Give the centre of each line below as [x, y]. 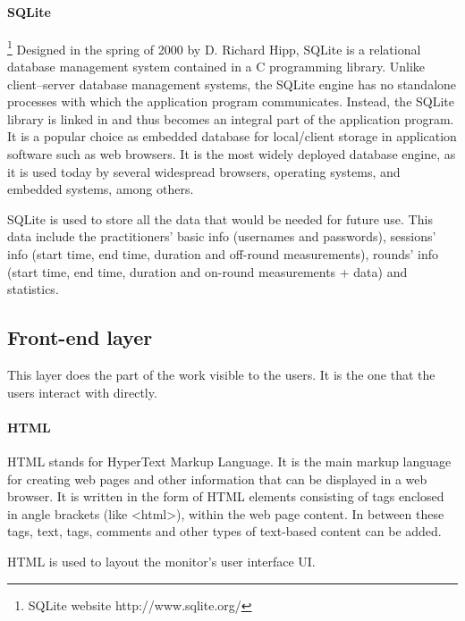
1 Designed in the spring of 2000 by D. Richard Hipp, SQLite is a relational [214, 47]
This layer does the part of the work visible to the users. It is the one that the [221, 374]
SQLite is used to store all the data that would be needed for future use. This [220, 218]
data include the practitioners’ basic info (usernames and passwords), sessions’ [222, 236]
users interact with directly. [82, 392]
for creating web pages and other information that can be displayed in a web [217, 478]
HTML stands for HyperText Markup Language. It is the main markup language [229, 461]
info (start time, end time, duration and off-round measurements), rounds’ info [223, 253]
